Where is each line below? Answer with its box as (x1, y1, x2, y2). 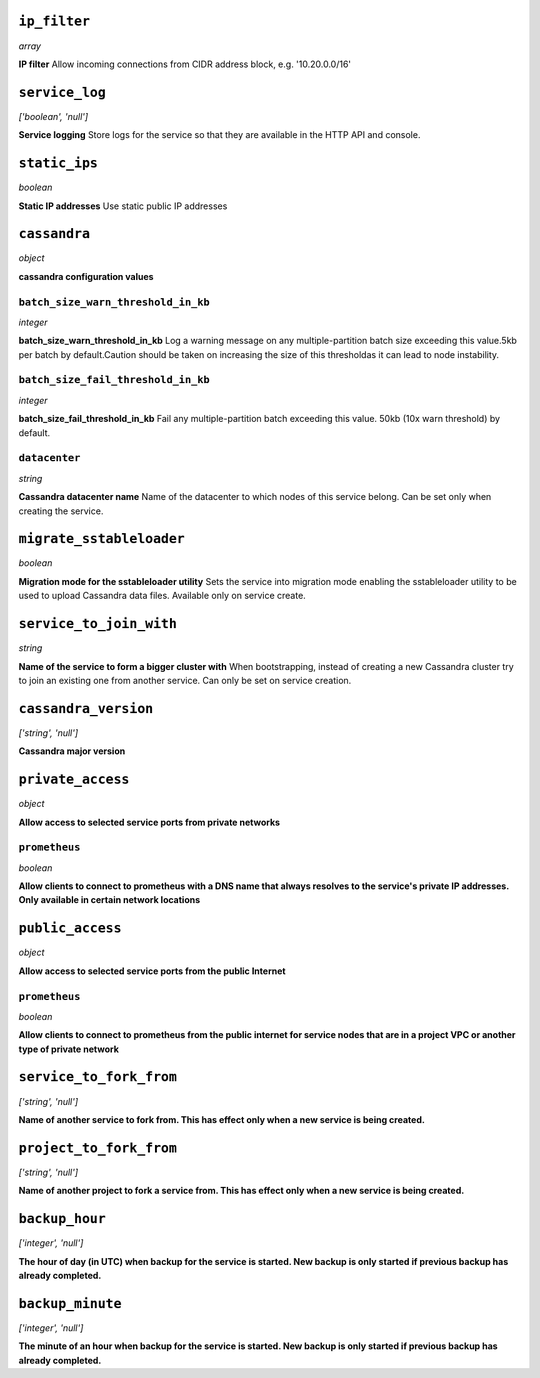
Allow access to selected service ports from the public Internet (18, 965, 286, 977)
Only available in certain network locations (18, 894, 201, 906)
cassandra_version (18, 700, 154, 717)
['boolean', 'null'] (18, 110, 89, 122)
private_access (18, 771, 130, 788)
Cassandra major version (18, 745, 126, 757)
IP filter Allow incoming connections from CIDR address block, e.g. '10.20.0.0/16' (18, 58, 352, 70)
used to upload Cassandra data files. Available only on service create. (18, 590, 307, 602)
